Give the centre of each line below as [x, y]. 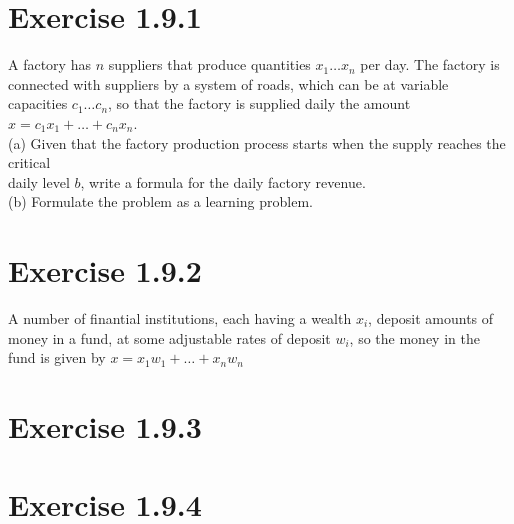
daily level [39, 181]
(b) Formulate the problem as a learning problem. [160, 201]
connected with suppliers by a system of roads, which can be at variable [228, 83]
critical [29, 162]
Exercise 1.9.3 [105, 425]
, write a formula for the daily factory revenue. [223, 181]
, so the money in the [414, 337]
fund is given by [57, 357]
